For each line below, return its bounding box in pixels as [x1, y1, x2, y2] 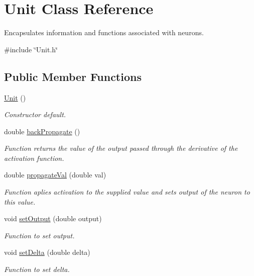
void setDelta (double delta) [4, 247, 90, 257]
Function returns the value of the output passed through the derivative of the [4, 143, 238, 153]
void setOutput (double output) [4, 213, 102, 224]
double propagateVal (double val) [4, 169, 106, 180]
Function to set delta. [4, 264, 70, 274]
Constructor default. [4, 109, 66, 120]
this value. [4, 196, 36, 207]
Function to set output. [4, 230, 75, 240]
